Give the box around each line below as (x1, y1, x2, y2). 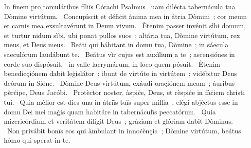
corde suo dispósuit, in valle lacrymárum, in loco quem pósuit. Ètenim (4, 58, 220, 69)
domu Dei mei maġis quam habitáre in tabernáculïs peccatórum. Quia (4, 106, 216, 116)
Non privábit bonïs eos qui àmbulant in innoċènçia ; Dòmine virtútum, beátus (7, 125, 241, 135)
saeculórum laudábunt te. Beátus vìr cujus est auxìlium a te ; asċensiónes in (4, 49, 235, 59)
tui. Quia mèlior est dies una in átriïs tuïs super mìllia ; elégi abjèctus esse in (4, 96, 238, 107)
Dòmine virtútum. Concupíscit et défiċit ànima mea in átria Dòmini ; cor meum (4, 11, 247, 21)
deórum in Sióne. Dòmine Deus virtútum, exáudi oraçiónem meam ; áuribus (4, 77, 235, 88)
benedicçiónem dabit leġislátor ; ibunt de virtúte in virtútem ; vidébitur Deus (4, 68, 237, 78)
